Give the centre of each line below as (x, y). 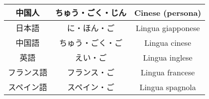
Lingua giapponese (168, 28)
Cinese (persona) (168, 12)
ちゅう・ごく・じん (91, 13)
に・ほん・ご (91, 28)
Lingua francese (168, 72)
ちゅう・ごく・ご (91, 43)
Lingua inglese (168, 57)
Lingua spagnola (168, 87)
